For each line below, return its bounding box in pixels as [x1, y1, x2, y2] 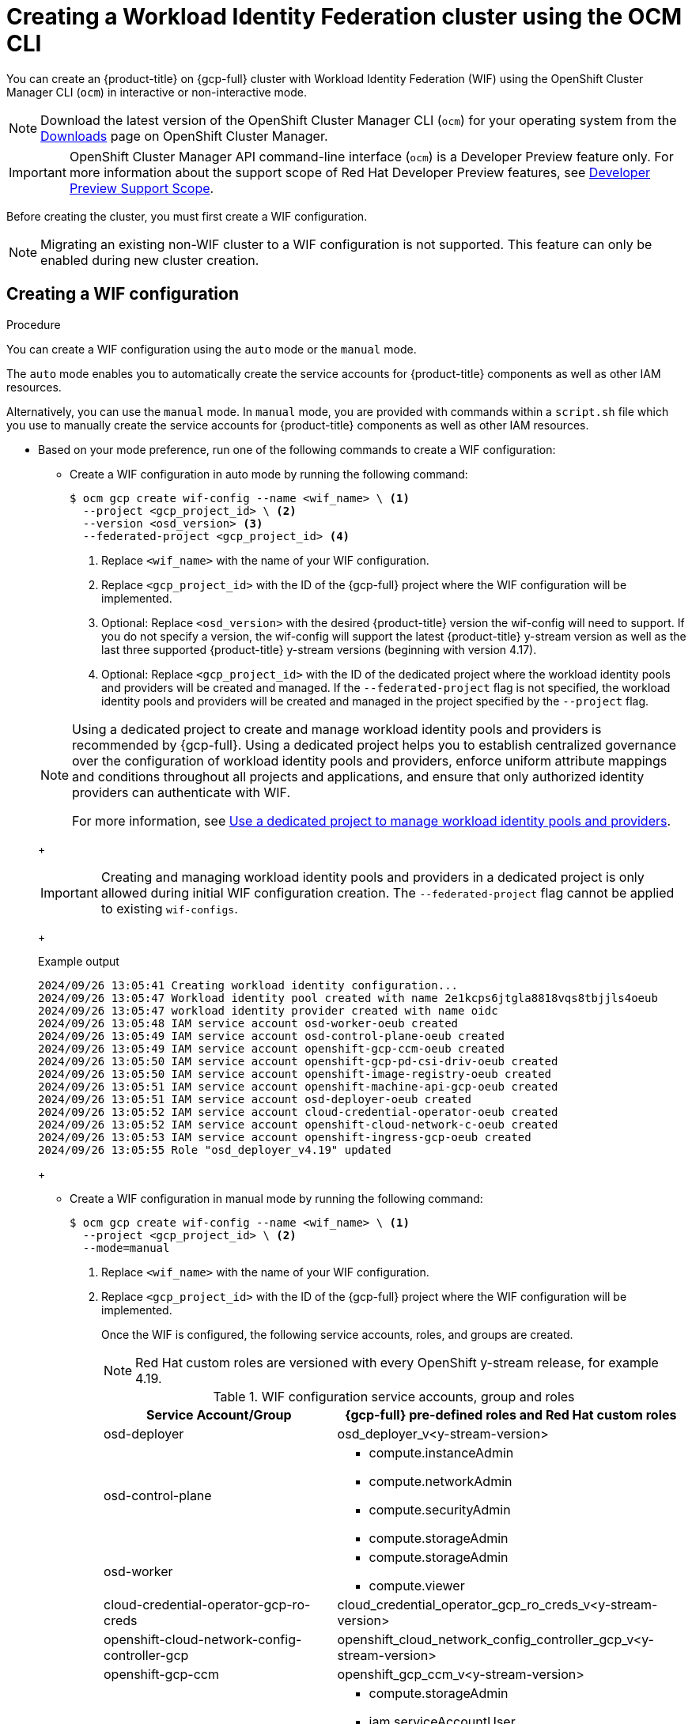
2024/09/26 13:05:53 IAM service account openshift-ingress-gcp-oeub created [38, 1130, 531, 1144]
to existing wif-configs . [100, 900, 238, 917]
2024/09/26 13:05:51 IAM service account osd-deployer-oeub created [38, 1092, 471, 1106]
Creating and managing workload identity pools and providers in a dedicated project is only [100, 868, 645, 885]
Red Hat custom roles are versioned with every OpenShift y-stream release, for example [135, 1354, 659, 1371]
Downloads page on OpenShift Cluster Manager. [40, 127, 328, 144]
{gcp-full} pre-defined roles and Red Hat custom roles [345, 1406, 677, 1423]
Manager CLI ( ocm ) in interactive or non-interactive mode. [6, 85, 308, 99]
